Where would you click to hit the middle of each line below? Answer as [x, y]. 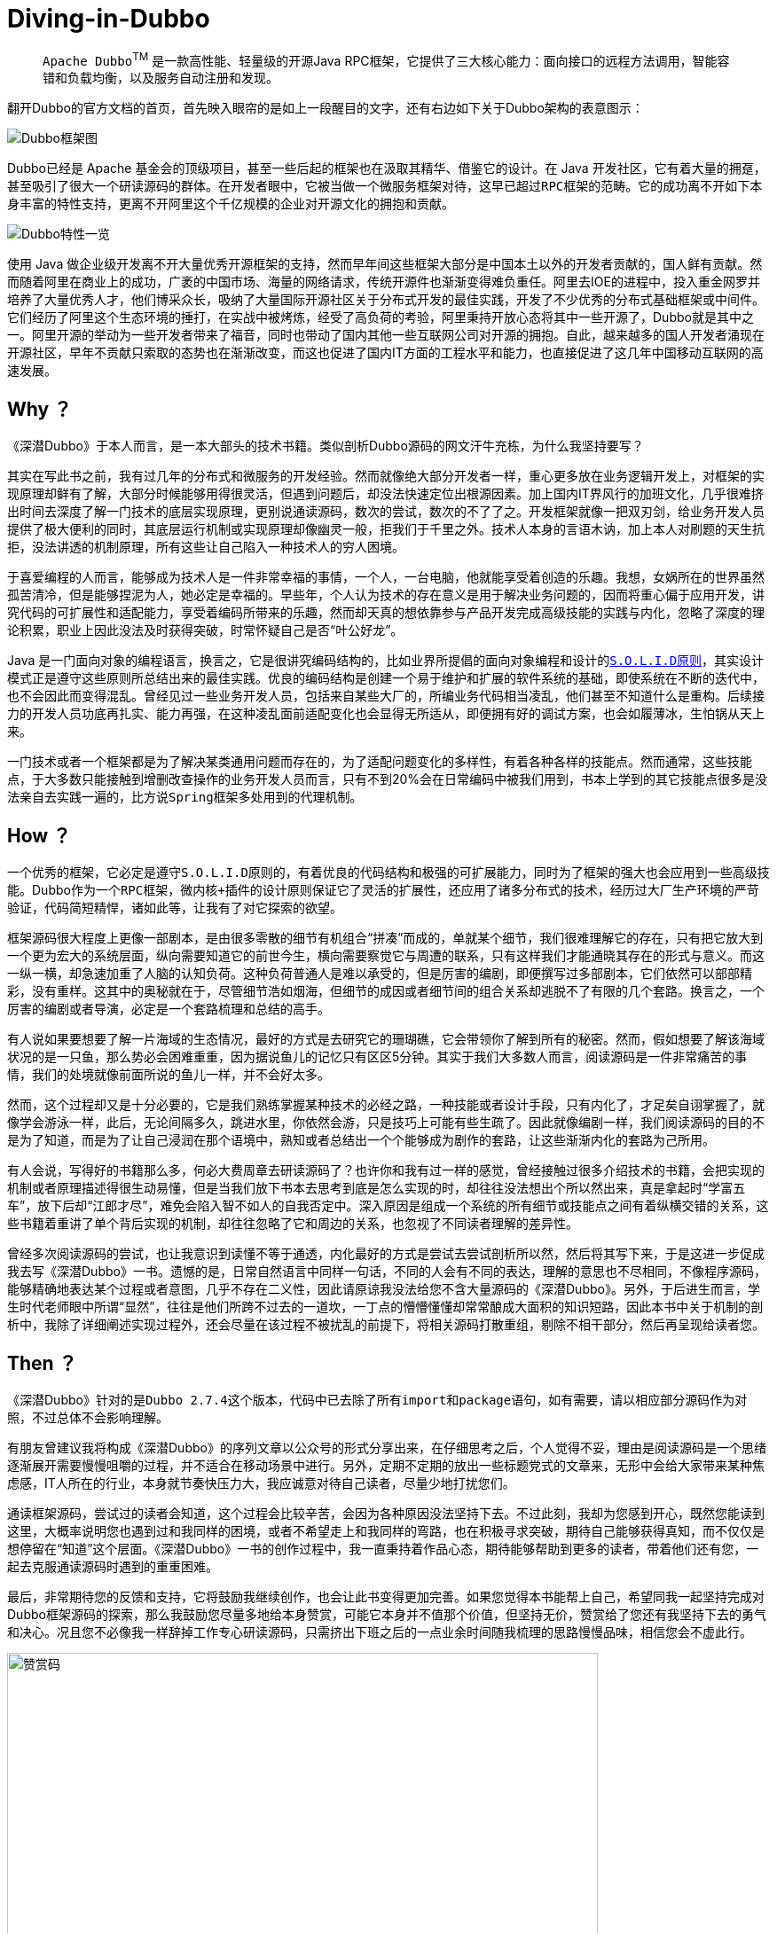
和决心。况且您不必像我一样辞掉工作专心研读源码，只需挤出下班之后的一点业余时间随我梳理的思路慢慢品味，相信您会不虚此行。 [380, 1632]
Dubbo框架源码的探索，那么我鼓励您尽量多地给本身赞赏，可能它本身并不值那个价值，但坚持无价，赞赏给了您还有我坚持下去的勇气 [387, 1614]
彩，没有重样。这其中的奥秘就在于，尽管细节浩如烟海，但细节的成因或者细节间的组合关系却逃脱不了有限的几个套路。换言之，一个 [386, 991]
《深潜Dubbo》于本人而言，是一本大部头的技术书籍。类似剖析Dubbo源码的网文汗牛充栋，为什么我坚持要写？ [326, 446]
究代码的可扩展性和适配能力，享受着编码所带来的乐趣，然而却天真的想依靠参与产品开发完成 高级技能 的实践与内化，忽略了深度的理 [386, 613]
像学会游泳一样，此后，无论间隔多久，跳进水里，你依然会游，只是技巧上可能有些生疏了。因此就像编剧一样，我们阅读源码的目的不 [386, 1123]
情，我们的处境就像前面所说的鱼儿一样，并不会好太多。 [169, 1075]
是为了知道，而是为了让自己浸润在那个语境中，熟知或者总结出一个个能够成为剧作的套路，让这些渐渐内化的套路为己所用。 [361, 1140]
